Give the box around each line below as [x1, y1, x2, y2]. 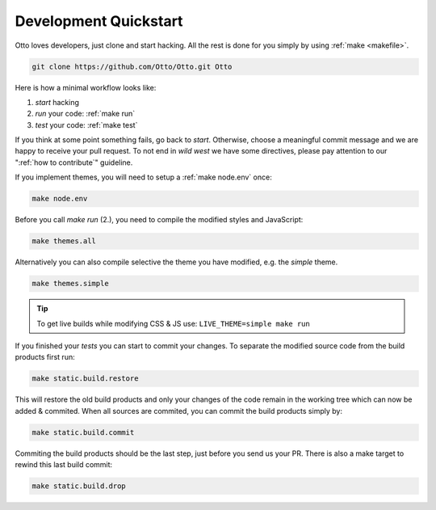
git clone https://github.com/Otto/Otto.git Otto [31, 61, 233, 71]
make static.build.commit [31, 428, 135, 436]
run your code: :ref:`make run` [35, 109, 136, 119]
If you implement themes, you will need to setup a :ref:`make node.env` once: [15, 172, 272, 182]
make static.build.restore [31, 374, 139, 383]
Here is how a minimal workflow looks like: [15, 82, 157, 92]
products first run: [15, 352, 76, 362]
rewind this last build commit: [15, 460, 113, 470]
